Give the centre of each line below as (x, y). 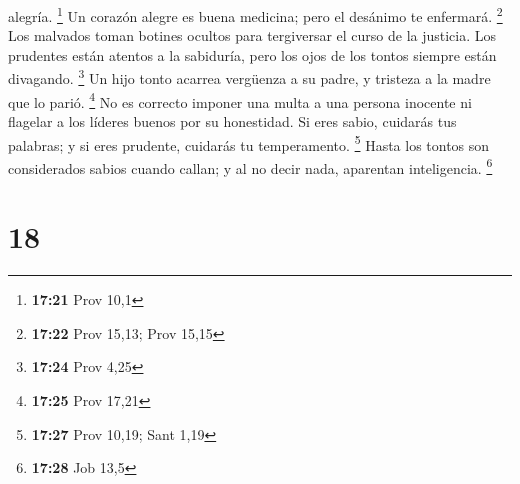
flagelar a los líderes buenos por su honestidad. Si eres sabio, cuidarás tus (232, 120)
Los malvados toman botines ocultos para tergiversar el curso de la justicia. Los (252, 35)
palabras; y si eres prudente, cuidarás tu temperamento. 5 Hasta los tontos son (249, 143)
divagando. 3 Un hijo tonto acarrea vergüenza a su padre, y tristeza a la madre (249, 77)
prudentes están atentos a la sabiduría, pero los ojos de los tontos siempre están (252, 54)
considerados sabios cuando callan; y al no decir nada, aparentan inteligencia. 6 (250, 166)
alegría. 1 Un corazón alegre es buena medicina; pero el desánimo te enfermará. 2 (255, 14)
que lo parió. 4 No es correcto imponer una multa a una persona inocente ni (240, 100)
